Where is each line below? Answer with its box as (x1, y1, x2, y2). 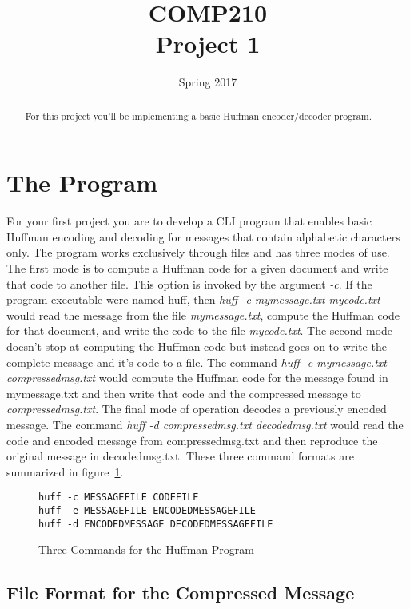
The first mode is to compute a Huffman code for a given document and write (6, 260, 388, 277)
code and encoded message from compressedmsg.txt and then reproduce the (6, 432, 378, 448)
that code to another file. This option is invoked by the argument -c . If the (6, 275, 372, 292)
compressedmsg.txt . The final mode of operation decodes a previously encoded (6, 400, 387, 417)
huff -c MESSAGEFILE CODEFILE (38, 492, 199, 504)
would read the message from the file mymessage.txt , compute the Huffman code (6, 306, 400, 323)
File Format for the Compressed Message (6, 580, 355, 605)
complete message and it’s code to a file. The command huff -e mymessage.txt (6, 353, 388, 370)
